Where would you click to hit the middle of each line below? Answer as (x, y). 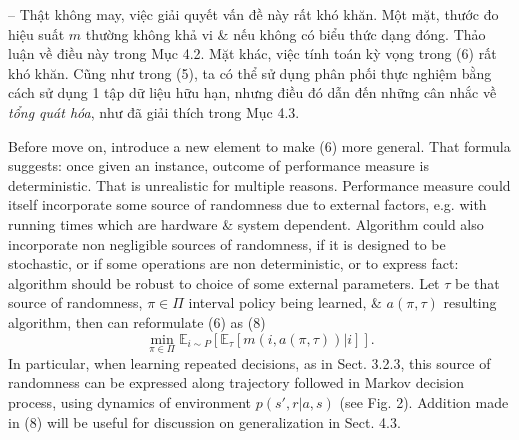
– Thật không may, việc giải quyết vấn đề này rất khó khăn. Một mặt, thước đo (253, 14)
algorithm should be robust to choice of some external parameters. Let (224, 282)
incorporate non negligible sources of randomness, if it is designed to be (227, 243)
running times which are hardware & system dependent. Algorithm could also (246, 223)
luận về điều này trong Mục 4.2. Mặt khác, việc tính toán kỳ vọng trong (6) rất (252, 53)
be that (477, 282)
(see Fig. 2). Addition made (424, 401)
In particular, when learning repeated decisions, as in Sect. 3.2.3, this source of (249, 362)
